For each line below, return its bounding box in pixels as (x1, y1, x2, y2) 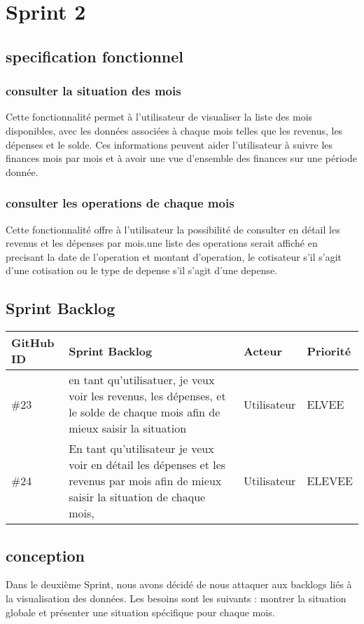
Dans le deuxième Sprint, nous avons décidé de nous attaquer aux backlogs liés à (6, 577, 352, 592)
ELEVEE (307, 473, 353, 489)
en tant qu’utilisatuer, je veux (69, 372, 215, 388)
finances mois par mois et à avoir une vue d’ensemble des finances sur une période (6, 151, 357, 165)
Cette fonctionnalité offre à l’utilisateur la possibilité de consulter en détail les (6, 222, 340, 236)
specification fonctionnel (6, 45, 183, 67)
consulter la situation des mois (6, 82, 181, 100)
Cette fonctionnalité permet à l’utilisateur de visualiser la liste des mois (6, 109, 313, 124)
